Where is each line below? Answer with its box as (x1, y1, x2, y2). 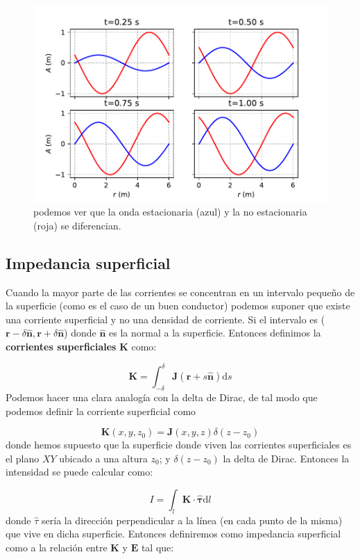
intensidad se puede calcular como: (6, 464, 153, 479)
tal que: (141, 540, 174, 554)
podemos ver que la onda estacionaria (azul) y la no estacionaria (33, 204, 307, 219)
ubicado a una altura (59, 451, 148, 465)
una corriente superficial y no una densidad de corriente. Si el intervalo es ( (6, 311, 325, 326)
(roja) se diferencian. (33, 218, 121, 232)
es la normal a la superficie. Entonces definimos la (109, 325, 321, 340)
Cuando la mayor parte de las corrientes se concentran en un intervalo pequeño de (6, 284, 355, 299)
